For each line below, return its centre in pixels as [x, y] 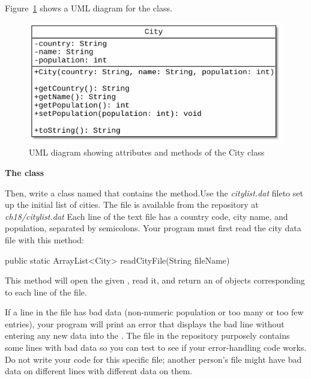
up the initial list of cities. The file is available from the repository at [132, 205]
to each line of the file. [46, 292]
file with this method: [44, 239]
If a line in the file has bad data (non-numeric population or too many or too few [154, 312]
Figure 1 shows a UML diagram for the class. [89, 8]
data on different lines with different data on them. [99, 371]
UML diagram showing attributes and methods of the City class [147, 152]
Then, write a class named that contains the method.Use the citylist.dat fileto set [154, 193]
